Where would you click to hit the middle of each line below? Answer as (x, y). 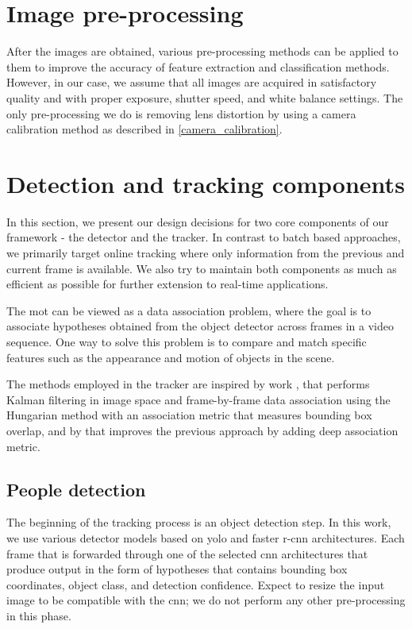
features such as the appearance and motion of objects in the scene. (171, 357)
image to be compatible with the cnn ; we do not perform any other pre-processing (206, 600)
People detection (76, 489)
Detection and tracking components (206, 183)
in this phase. (39, 615)
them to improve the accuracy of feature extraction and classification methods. (198, 66)
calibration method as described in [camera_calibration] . (144, 129)
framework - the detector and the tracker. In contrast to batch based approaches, (204, 237)
